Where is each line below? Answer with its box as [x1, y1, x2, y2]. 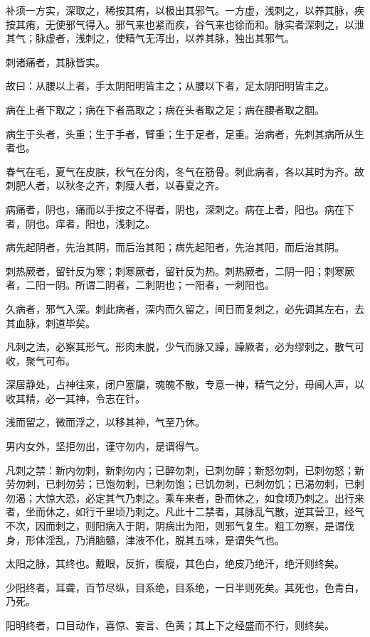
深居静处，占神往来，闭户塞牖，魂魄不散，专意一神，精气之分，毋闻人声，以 [6, 377, 364, 392]
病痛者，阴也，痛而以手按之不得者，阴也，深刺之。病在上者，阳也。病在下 [6, 201, 354, 216]
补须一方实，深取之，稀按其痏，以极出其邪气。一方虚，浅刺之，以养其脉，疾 [6, 3, 364, 17]
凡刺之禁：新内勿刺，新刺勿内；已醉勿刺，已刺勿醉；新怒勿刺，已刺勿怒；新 [6, 462, 364, 477]
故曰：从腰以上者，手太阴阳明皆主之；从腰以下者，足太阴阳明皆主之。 [6, 78, 334, 93]
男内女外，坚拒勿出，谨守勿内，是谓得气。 [6, 439, 205, 454]
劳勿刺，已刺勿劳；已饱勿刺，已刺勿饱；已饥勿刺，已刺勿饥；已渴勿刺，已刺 [6, 476, 364, 491]
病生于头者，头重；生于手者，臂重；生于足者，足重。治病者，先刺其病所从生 [6, 126, 364, 141]
